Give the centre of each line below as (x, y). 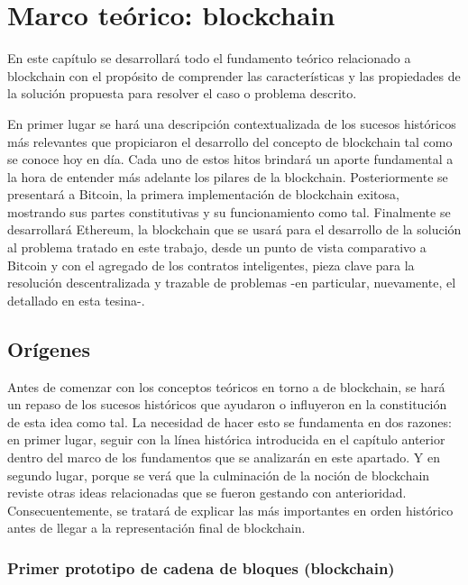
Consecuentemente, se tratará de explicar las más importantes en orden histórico (230, 510)
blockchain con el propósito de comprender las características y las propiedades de (234, 75)
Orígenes (49, 348)
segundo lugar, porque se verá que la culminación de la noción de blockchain (219, 475)
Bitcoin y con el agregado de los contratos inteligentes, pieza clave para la (211, 265)
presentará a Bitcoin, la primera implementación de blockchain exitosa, (203, 194)
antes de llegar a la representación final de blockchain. (156, 528)
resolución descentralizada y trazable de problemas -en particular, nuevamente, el (232, 283)
